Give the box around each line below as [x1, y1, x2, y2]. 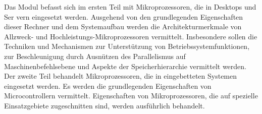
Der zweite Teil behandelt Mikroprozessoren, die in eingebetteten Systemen [4, 71, 237, 81]
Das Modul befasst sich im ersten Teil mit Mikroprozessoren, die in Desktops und [4, 2, 256, 12]
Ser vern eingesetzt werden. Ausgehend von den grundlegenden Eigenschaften [4, 11, 243, 22]
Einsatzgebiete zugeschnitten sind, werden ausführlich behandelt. [4, 100, 205, 110]
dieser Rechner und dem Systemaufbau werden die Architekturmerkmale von [4, 21, 242, 32]
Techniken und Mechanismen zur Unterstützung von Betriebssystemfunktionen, [4, 41, 250, 51]
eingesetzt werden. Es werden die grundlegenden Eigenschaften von [4, 80, 212, 91]
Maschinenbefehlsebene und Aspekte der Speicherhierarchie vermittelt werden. [4, 61, 246, 71]
